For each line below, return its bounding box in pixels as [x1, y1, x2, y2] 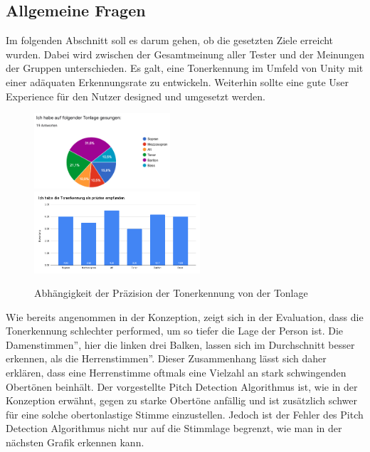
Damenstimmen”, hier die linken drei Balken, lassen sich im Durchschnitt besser [6, 337, 355, 352]
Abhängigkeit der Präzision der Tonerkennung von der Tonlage [34, 285, 308, 300]
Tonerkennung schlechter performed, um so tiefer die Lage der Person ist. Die [6, 323, 344, 338]
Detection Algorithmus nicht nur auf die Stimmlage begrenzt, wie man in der [6, 421, 342, 436]
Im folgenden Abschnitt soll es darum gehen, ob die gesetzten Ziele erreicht [6, 33, 334, 48]
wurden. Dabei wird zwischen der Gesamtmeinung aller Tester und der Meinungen [6, 46, 364, 61]
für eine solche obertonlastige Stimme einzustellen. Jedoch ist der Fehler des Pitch [6, 406, 364, 421]
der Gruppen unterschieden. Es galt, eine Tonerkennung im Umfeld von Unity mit [6, 61, 364, 75]
